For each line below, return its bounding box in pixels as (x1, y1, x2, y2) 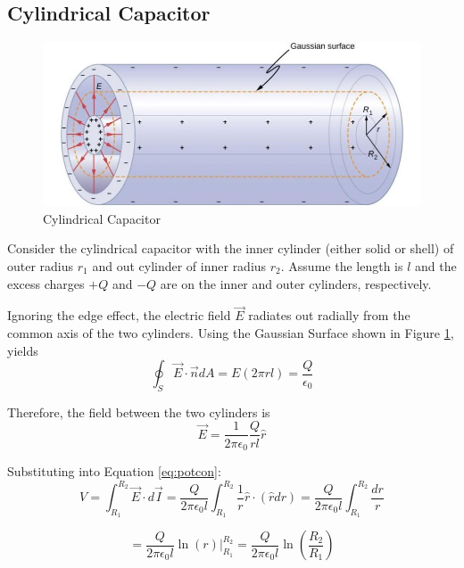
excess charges (7, 274, 85, 292)
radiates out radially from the (248, 306, 410, 325)
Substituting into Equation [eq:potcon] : (7, 462, 221, 480)
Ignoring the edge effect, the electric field (7, 306, 231, 325)
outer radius (7, 256, 74, 275)
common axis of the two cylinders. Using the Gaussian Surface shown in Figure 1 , (7, 323, 454, 342)
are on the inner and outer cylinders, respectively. (160, 274, 432, 292)
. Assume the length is (280, 256, 403, 275)
